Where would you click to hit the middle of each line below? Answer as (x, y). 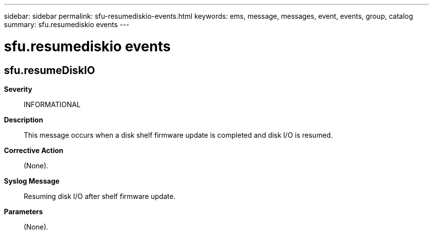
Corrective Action (34, 150)
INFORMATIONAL (52, 104)
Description (24, 119)
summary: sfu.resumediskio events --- (67, 24)
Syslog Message (32, 181)
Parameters (23, 211)
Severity (18, 89)
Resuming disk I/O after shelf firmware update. (100, 196)
